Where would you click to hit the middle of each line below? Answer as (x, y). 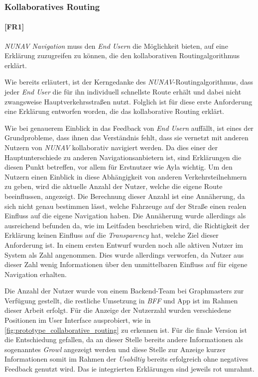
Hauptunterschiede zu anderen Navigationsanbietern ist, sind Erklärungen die (123, 157)
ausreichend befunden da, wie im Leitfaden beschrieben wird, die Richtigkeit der (127, 225)
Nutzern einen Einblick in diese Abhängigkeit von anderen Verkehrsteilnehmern (126, 176)
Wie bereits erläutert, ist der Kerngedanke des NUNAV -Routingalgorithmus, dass (129, 82)
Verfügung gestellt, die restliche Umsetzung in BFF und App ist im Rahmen (121, 300)
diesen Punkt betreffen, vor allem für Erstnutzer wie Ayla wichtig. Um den (119, 167)
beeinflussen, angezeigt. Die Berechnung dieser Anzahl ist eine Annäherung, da (125, 196)
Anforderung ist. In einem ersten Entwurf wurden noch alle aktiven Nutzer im (124, 244)
